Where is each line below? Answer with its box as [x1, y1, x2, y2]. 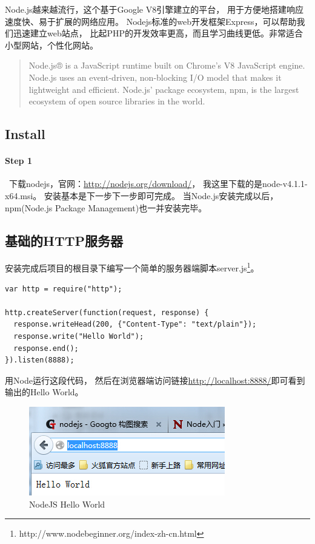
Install [5, 124, 45, 143]
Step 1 [5, 154, 32, 167]
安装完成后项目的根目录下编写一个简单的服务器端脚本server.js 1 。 [5, 260, 259, 274]
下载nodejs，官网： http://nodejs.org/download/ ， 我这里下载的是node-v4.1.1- [8, 177, 308, 190]
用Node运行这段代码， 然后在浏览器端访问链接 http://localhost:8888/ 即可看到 [5, 373, 305, 386]
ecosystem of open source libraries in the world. [28, 95, 205, 107]
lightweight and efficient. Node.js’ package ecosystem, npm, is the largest [28, 83, 299, 95]
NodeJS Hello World [29, 497, 105, 510]
